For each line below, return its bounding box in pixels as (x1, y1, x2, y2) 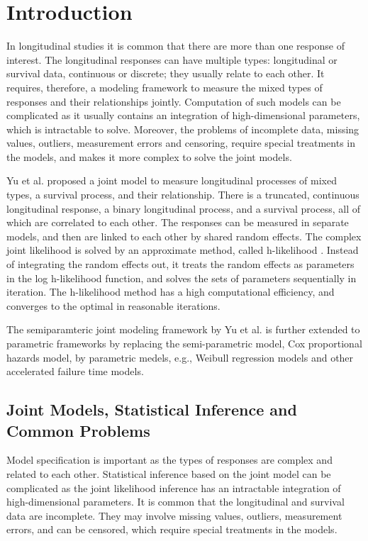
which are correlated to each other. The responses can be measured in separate (6, 215, 349, 230)
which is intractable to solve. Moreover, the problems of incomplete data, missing (6, 121, 359, 136)
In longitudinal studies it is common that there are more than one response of (6, 38, 345, 53)
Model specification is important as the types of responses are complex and (6, 452, 333, 467)
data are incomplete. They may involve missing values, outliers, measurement (6, 508, 342, 523)
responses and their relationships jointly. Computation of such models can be (6, 94, 341, 108)
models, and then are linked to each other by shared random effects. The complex (6, 228, 362, 243)
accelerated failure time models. (6, 364, 144, 379)
